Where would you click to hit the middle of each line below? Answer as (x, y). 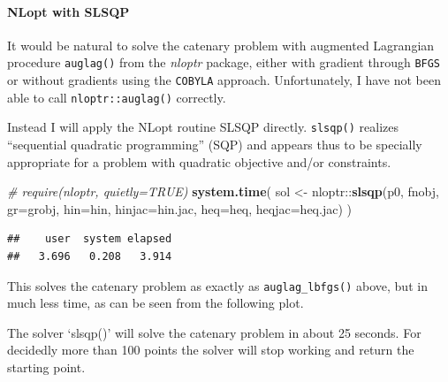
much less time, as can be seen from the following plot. (156, 303)
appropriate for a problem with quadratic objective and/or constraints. (199, 161)
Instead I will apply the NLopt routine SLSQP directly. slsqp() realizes (203, 127)
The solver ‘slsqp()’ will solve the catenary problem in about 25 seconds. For (214, 332)
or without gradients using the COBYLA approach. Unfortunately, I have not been (224, 80)
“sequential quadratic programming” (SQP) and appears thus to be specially (215, 145)
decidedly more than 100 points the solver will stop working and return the (211, 350)
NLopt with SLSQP (68, 11)
